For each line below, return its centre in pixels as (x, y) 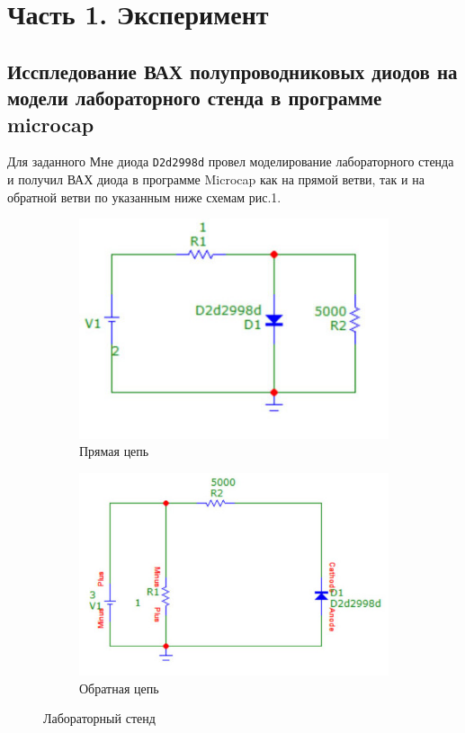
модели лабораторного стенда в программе (195, 98)
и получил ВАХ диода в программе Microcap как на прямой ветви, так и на (216, 179)
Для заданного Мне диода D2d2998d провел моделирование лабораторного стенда (231, 161)
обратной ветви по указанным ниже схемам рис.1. (144, 197)
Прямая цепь (114, 451)
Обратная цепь (119, 688)
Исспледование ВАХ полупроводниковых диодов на (232, 71)
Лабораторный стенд (99, 718)
